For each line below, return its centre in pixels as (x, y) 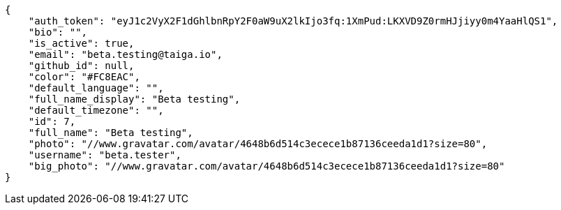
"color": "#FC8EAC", (84, 77)
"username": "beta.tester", (105, 155)
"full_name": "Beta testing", (111, 133)
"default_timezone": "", (96, 110)
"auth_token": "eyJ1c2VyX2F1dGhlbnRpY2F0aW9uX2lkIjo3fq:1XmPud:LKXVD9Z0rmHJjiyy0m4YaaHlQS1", (293, 21)
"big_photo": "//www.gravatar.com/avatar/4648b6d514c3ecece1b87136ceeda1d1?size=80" (267, 166)
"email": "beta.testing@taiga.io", (125, 54)
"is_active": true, (81, 43)
